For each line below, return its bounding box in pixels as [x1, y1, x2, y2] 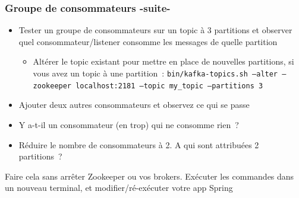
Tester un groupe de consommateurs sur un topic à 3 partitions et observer [18, 24, 292, 36]
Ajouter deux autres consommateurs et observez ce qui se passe [18, 98, 250, 111]
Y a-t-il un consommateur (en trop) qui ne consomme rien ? [18, 118, 239, 130]
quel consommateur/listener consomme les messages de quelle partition [18, 35, 278, 47]
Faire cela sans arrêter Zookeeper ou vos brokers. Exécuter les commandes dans [5, 170, 294, 182]
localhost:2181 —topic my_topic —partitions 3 [75, 81, 263, 90]
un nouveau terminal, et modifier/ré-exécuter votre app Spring [5, 181, 233, 194]
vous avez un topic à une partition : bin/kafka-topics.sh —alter [33, 67, 278, 79]
